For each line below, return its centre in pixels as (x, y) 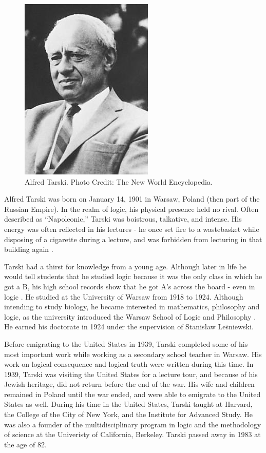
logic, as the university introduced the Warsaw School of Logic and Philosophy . (130, 316)
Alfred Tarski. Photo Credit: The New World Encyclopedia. (119, 181)
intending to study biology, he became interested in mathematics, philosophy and (132, 307)
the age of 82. (25, 444)
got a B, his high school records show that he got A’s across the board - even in (130, 286)
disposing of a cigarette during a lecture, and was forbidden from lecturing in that (133, 239)
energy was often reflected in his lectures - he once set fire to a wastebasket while (132, 229)
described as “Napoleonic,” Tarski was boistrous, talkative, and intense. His (123, 219)
